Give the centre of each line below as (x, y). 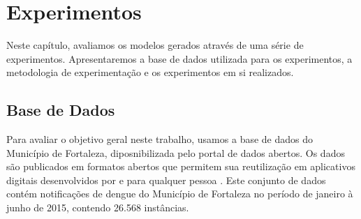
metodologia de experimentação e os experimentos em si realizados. (150, 72)
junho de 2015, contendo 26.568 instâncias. (98, 207)
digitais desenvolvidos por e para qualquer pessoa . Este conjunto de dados (166, 180)
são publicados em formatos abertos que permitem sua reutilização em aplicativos (181, 166)
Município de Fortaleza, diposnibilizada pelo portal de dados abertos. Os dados (176, 152)
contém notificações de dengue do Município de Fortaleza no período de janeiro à (180, 194)
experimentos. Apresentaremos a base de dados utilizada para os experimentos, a (179, 58)
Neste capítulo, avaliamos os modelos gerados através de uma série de (155, 45)
